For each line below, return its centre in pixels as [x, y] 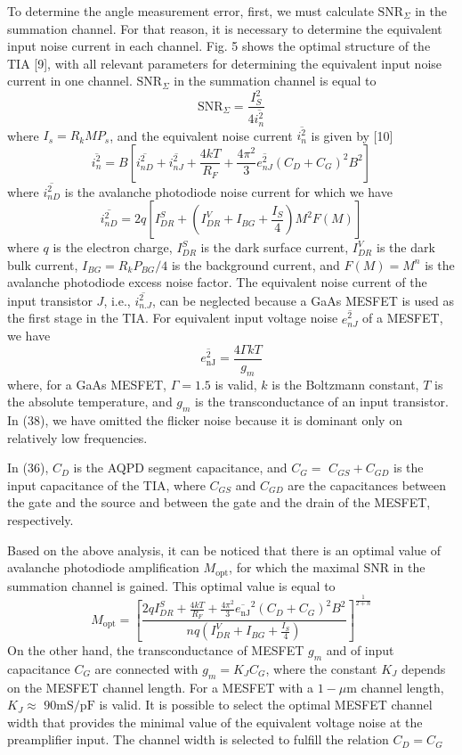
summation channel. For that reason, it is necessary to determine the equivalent [225, 28]
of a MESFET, [403, 318]
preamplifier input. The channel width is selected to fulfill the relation [198, 739]
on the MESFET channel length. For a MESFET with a [161, 687]
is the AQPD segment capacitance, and [180, 468]
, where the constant [321, 668]
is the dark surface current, [275, 247]
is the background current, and [255, 264]
